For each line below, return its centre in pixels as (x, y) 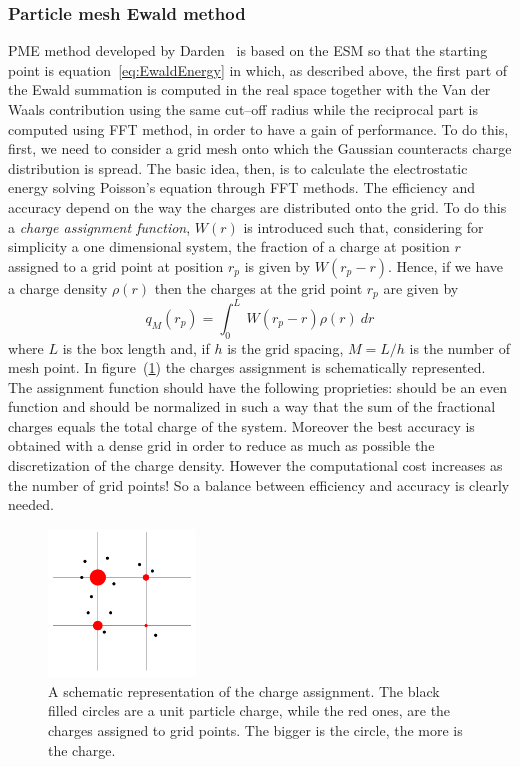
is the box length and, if (136, 347)
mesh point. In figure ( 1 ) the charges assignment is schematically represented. (247, 367)
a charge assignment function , (99, 226)
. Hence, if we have (445, 265)
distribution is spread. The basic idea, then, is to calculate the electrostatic (238, 167)
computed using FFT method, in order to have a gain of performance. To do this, (258, 128)
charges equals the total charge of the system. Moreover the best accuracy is (241, 425)
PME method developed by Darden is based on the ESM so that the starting (248, 50)
